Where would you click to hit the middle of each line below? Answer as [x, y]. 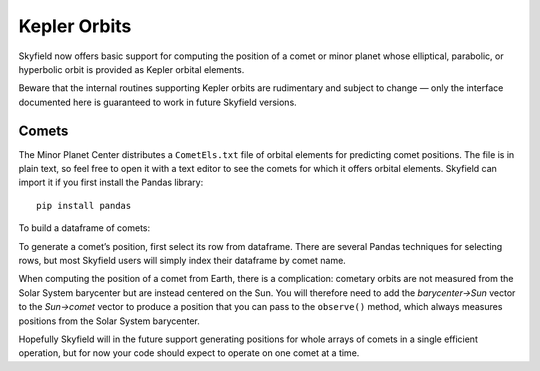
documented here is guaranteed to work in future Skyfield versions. [157, 102]
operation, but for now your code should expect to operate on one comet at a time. [189, 353]
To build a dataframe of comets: [84, 228]
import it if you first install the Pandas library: [111, 182]
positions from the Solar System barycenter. [109, 321]
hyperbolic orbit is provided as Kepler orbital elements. [131, 69]
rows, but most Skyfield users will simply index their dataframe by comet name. [182, 260]
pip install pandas [84, 205]
